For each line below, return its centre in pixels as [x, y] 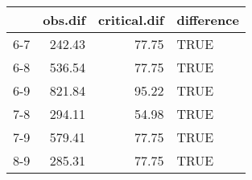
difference [208, 20]
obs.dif [64, 20]
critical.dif [131, 20]
